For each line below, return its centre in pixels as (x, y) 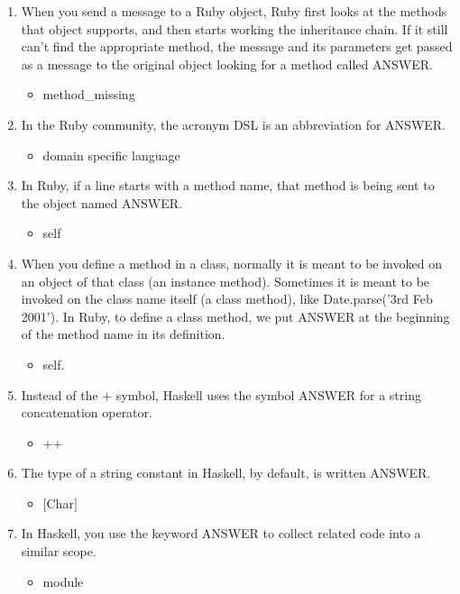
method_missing (89, 94)
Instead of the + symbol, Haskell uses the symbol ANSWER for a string (221, 394)
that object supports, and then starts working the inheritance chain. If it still (235, 28)
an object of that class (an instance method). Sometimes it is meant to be (225, 281)
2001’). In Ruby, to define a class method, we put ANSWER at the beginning (235, 316)
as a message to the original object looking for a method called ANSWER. (227, 64)
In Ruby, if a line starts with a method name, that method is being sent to (228, 185)
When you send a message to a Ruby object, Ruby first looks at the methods (234, 11)
